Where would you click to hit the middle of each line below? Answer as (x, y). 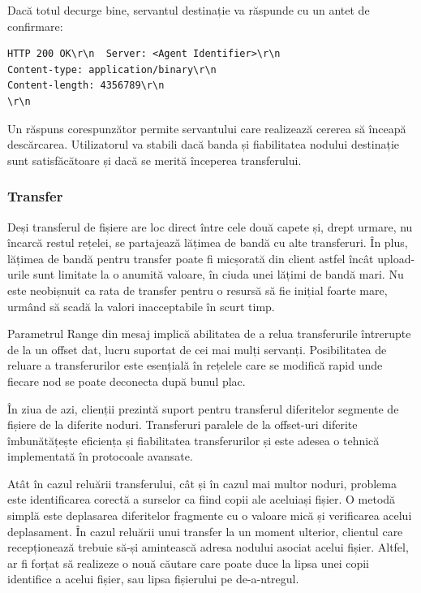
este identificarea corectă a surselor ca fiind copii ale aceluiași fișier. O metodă (202, 499)
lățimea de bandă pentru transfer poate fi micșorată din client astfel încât (191, 258)
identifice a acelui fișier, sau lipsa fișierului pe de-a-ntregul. (153, 579)
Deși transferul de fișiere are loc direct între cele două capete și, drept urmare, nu (210, 226)
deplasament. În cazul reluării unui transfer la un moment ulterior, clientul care (205, 531)
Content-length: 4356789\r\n (86, 86)
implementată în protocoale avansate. (100, 456)
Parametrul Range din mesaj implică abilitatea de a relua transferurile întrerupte (209, 333)
